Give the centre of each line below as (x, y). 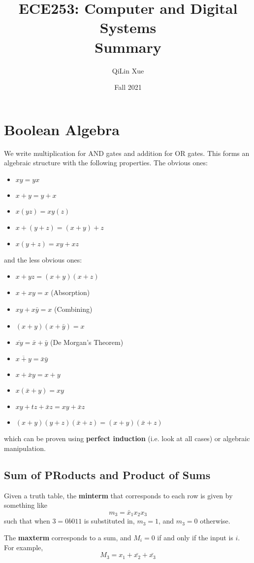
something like (26, 505)
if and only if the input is (195, 538)
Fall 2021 (128, 87)
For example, (24, 547)
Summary (128, 47)
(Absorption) (70, 292)
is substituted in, (109, 521)
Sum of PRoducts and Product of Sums (107, 474)
